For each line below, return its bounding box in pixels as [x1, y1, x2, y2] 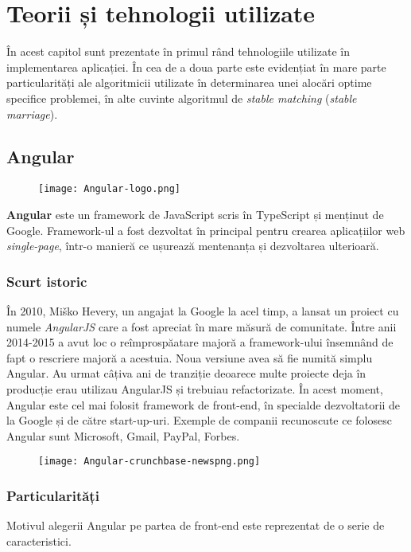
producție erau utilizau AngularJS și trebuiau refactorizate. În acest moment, [6, 380, 383, 397]
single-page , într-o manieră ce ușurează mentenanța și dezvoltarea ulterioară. [6, 237, 379, 254]
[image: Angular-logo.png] [38, 183, 180, 195]
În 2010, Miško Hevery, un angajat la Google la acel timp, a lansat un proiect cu [6, 302, 399, 319]
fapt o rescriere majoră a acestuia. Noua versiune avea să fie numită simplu [6, 349, 373, 366]
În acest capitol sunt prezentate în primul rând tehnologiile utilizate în [6, 43, 350, 60]
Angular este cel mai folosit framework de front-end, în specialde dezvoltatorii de [6, 396, 401, 413]
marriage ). [6, 105, 58, 122]
